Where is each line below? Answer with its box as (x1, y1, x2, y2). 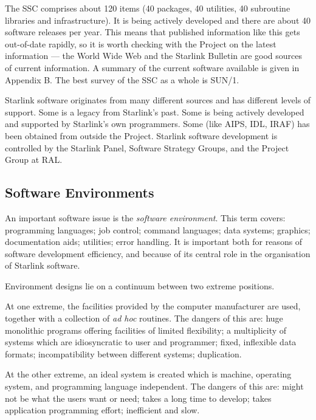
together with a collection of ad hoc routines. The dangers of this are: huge (5, 312, 283, 325)
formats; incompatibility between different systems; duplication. (5, 347, 242, 360)
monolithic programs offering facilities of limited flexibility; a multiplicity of (5, 323, 287, 336)
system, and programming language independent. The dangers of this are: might (5, 380, 304, 393)
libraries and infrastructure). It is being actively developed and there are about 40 (5, 13, 311, 26)
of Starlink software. (5, 259, 80, 272)
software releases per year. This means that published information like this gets (5, 26, 300, 38)
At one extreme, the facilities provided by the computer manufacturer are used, (5, 300, 301, 312)
